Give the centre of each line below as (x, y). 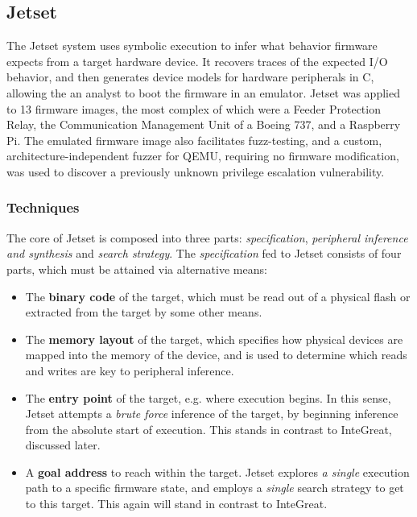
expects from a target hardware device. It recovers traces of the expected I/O (197, 61)
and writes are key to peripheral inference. (130, 370)
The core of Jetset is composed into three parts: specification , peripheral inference (207, 237)
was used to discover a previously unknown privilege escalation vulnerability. (196, 171)
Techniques (43, 207)
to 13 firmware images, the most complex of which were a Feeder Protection (194, 108)
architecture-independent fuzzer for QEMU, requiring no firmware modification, (203, 156)
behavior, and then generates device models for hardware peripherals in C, (190, 77)
